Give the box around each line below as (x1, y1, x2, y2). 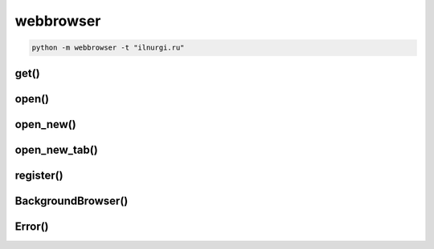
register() (14, 168, 63, 182)
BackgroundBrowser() (14, 194, 129, 207)
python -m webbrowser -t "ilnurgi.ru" (31, 43, 185, 52)
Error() (14, 219, 49, 233)
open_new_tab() (14, 143, 98, 156)
